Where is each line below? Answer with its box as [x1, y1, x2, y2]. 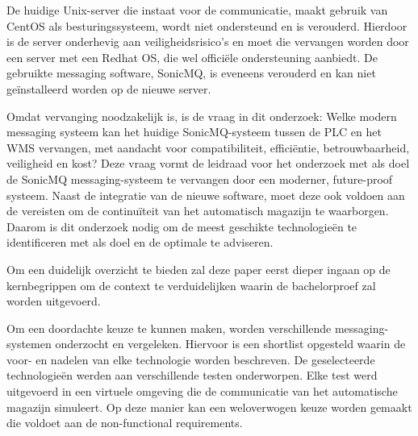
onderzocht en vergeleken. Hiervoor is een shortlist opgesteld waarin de [55, 335, 406, 352]
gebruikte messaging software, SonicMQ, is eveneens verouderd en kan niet [6, 64, 376, 81]
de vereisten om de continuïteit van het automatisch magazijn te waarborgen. [6, 202, 389, 219]
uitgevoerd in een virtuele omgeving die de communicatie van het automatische [6, 383, 398, 400]
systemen [6, 335, 52, 352]
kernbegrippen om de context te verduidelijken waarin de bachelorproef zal [6, 276, 376, 293]
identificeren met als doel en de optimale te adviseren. [6, 234, 274, 251]
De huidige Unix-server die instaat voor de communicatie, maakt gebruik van [6, 2, 388, 18]
